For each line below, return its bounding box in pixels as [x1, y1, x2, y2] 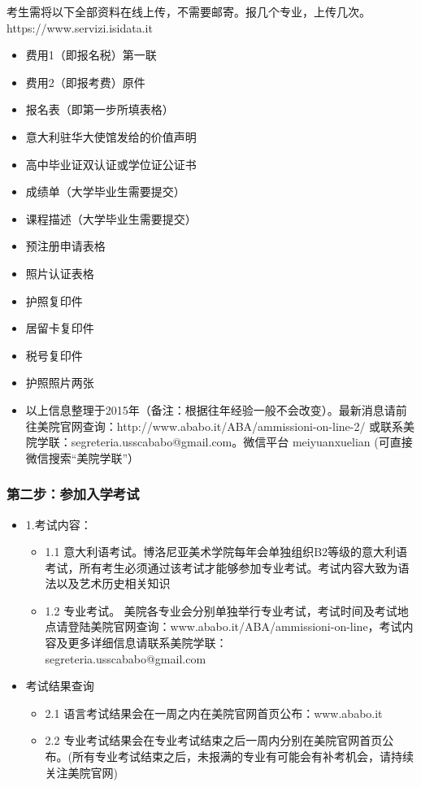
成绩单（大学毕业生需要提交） [25, 183, 185, 200]
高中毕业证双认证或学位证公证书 [25, 155, 197, 172]
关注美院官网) [45, 763, 119, 780]
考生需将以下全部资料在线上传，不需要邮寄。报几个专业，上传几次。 [7, 3, 371, 20]
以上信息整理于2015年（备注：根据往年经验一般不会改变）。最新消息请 [25, 401, 396, 418]
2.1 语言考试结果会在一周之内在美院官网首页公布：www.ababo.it [45, 704, 383, 721]
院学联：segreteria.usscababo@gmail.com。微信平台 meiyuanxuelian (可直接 [25, 433, 413, 450]
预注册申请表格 [25, 237, 106, 254]
